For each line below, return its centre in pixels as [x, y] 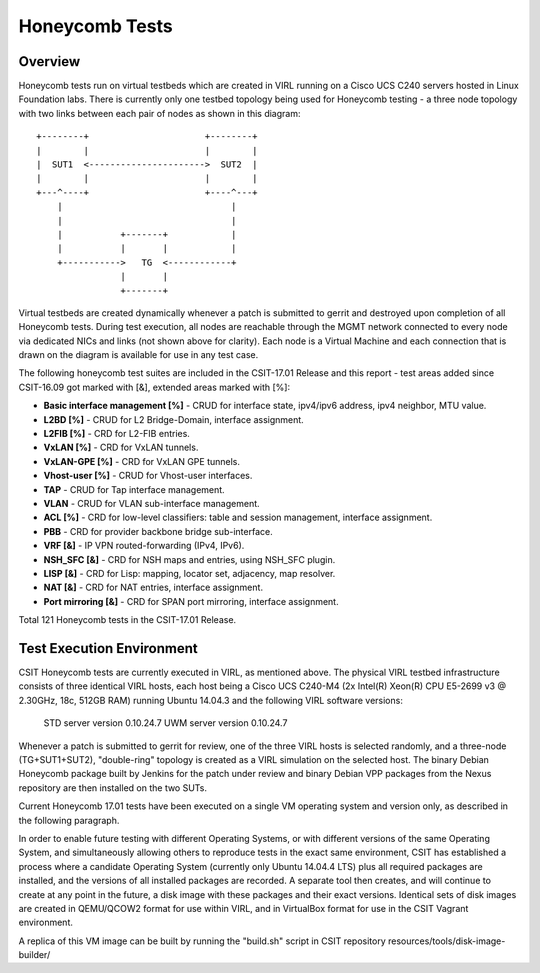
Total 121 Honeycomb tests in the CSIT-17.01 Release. [127, 620]
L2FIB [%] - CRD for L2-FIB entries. [116, 434]
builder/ [34, 955]
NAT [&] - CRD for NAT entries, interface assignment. [153, 587]
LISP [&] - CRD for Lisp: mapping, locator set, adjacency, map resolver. [189, 573]
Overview [49, 61]
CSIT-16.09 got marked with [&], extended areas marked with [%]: [154, 387]
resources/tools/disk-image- [446, 941]
